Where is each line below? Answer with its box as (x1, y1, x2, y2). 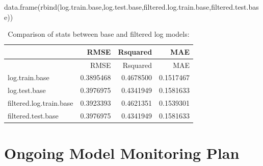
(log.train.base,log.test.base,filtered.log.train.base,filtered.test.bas (57, 2, 259, 12)
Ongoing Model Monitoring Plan (4, 143, 240, 163)
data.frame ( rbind (4, 2, 57, 12)
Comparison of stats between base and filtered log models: (8, 29, 190, 39)
